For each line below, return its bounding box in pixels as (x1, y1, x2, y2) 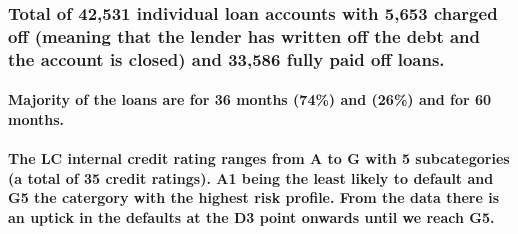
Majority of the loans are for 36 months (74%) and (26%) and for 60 (8, 89, 492, 110)
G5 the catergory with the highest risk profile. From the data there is (8, 187, 499, 208)
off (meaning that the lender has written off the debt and (8, 23, 481, 48)
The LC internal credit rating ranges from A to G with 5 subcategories (8, 148, 510, 169)
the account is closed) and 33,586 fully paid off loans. (8, 46, 445, 71)
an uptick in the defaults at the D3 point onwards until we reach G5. (8, 206, 495, 227)
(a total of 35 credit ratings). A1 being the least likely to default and (8, 167, 494, 188)
